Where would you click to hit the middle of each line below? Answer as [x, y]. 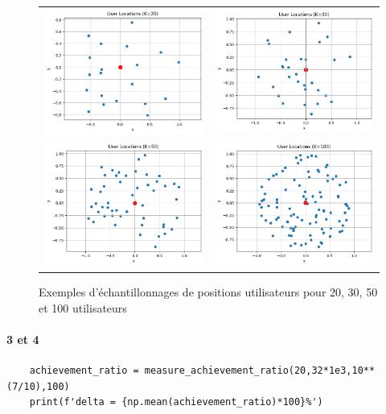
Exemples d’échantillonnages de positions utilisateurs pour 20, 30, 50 [208, 292]
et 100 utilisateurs [83, 307]
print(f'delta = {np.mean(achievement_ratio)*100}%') [176, 402]
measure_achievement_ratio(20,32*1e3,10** [260, 371]
